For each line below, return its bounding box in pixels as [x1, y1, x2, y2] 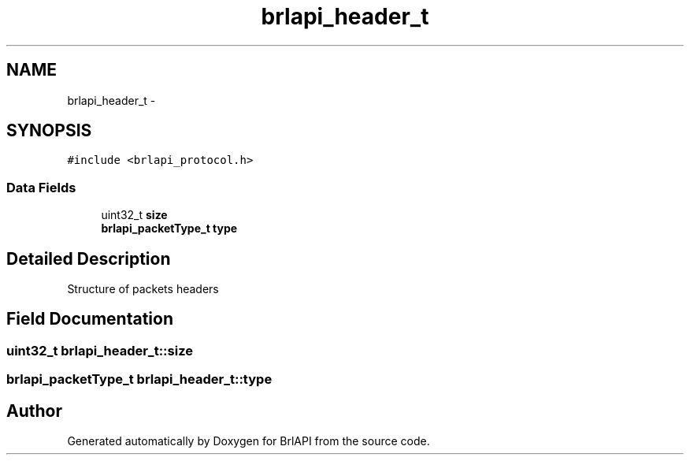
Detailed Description [6, 248, 171, 269]
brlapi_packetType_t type [101, 221, 238, 236]
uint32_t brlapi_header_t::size [6, 342, 193, 359]
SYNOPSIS [6, 121, 92, 141]
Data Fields [6, 179, 76, 195]
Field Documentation [6, 309, 173, 329]
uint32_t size [101, 208, 168, 222]
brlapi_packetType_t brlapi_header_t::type [6, 371, 273, 388]
